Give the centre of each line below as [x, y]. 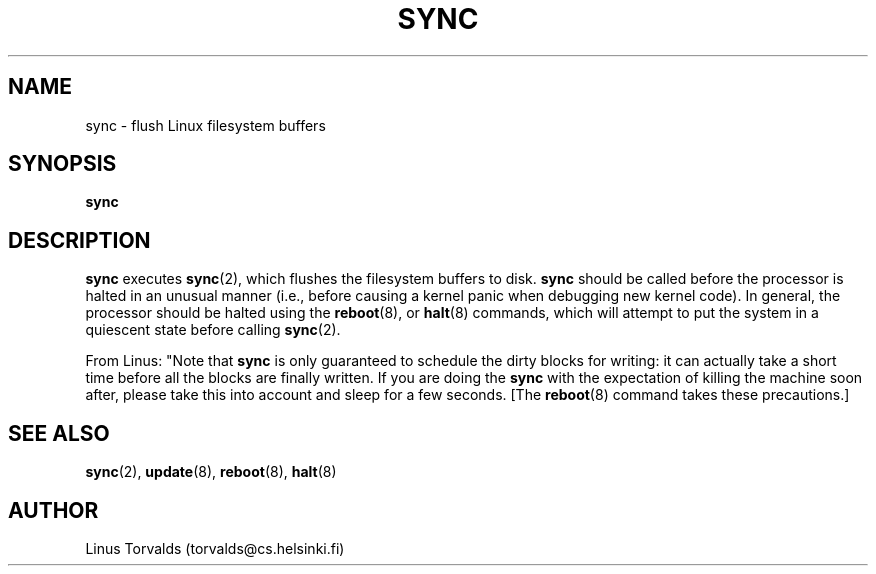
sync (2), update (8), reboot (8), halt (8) [211, 472]
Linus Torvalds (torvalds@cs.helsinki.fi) [215, 548]
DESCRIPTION [79, 240]
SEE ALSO [59, 433]
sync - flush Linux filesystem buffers [205, 125]
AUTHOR [53, 510]
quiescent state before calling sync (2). [213, 330]
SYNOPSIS [62, 164]
